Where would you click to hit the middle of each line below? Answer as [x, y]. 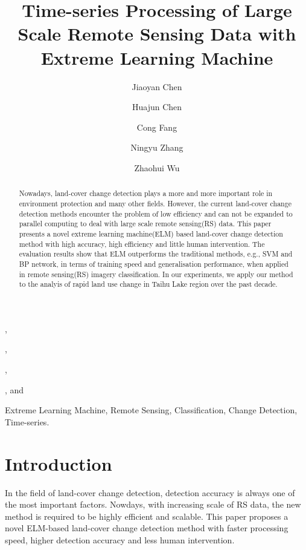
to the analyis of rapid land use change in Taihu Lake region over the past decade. [148, 284]
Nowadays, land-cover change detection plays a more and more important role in [146, 193]
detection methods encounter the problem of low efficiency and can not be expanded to [156, 213]
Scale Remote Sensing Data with [157, 34]
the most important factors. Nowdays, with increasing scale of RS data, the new [153, 504]
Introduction [59, 463]
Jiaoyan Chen [157, 86]
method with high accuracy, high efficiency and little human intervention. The [142, 244]
